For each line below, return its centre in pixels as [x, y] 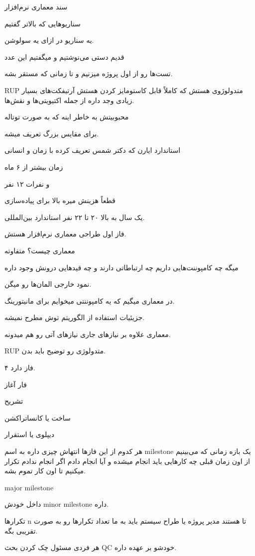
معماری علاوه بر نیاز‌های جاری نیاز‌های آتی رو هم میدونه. [88, 334]
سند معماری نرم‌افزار [36, 6]
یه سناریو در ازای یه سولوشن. [49, 40]
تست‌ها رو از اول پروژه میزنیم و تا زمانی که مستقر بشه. [89, 73]
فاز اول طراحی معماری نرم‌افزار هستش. [65, 234]
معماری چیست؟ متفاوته [40, 250]
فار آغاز [16, 384]
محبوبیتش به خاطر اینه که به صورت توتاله [67, 117]
